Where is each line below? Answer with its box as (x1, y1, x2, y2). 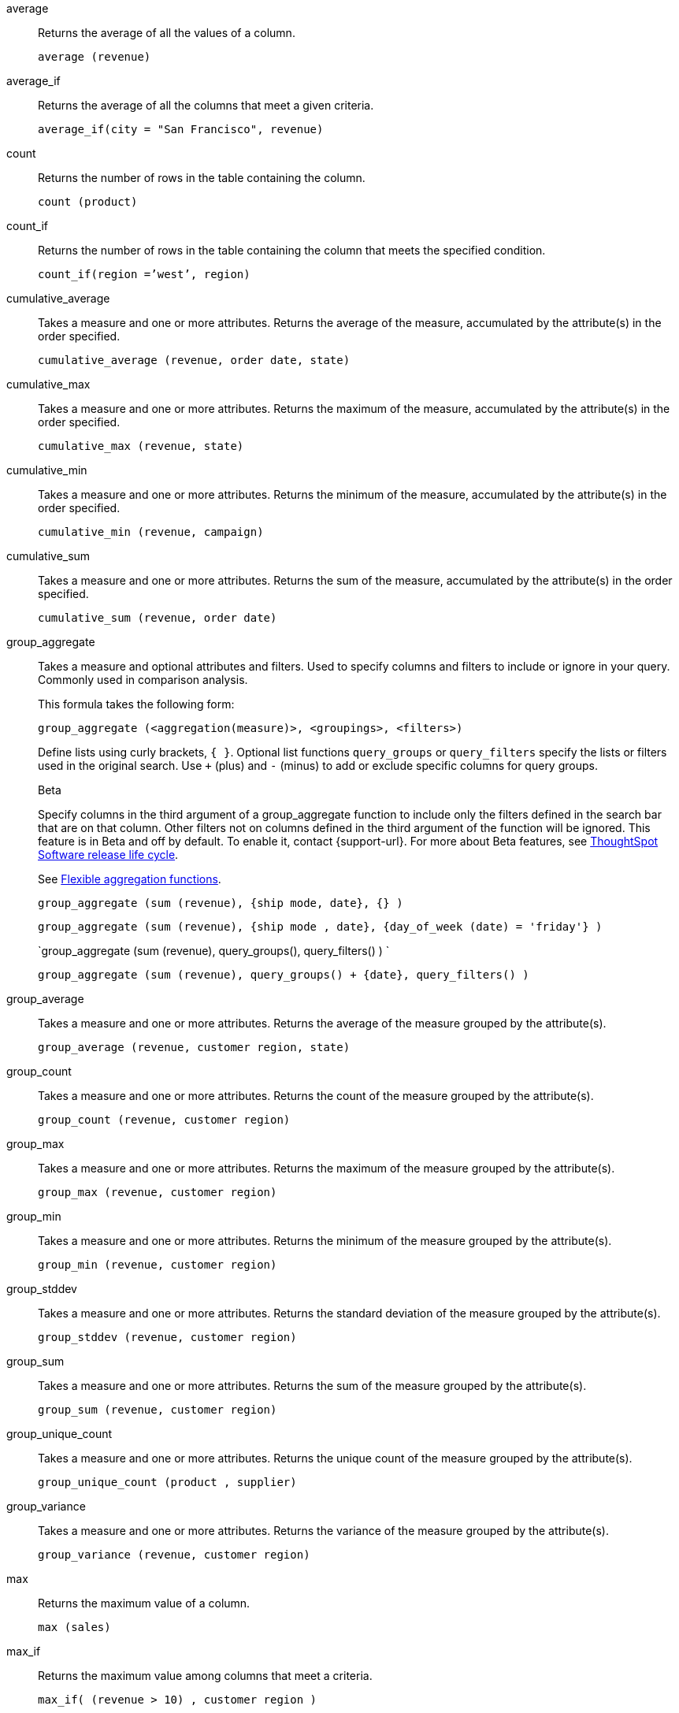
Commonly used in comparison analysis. (38, 673, 248, 686)
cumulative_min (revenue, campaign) (38, 526, 264, 538)
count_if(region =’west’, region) (38, 268, 250, 281)
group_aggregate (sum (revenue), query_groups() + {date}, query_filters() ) (38, 968, 529, 981)
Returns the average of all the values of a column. (38, 26, 295, 39)
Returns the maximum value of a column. (38, 1596, 250, 1610)
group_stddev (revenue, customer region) (38, 1331, 297, 1343)
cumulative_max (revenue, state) (38, 440, 244, 452)
